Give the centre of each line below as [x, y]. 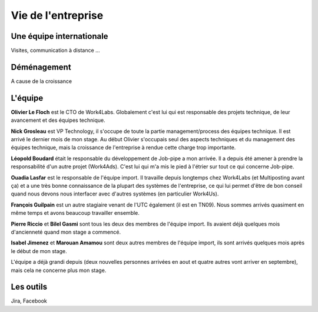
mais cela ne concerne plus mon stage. [59, 270]
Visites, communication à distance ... [55, 51]
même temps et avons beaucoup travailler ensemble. [75, 213]
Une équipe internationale [59, 36]
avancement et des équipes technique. [58, 120]
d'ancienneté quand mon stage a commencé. [66, 232]
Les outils [29, 287]
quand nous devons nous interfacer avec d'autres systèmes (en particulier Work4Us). [115, 194]
